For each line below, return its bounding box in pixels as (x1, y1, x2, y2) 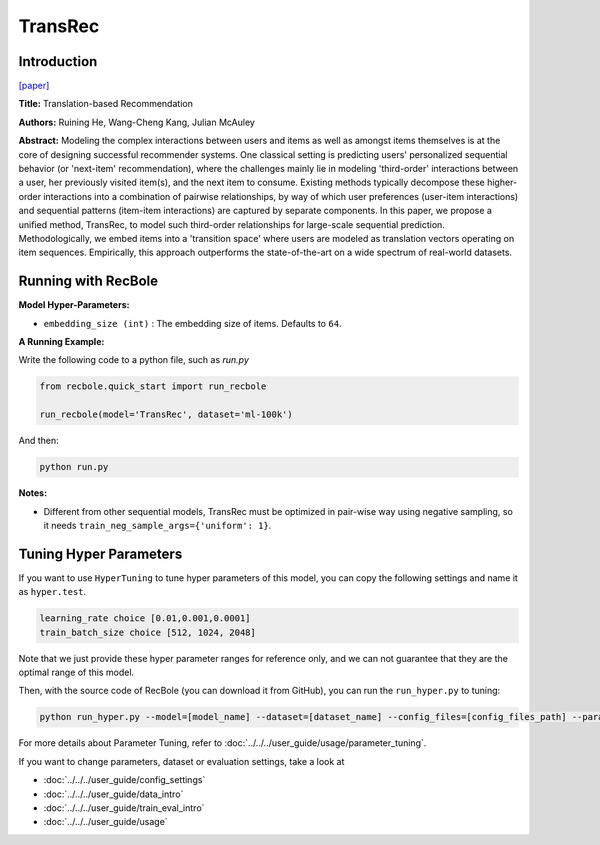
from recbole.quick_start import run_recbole (39, 381, 267, 392)
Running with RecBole (18, 273, 159, 290)
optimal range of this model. (18, 666, 135, 678)
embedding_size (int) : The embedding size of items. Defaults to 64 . (43, 317, 342, 329)
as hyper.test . (18, 586, 87, 598)
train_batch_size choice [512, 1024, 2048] (39, 626, 257, 638)
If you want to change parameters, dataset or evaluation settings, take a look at (18, 755, 345, 767)
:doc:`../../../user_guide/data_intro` (43, 788, 184, 800)
